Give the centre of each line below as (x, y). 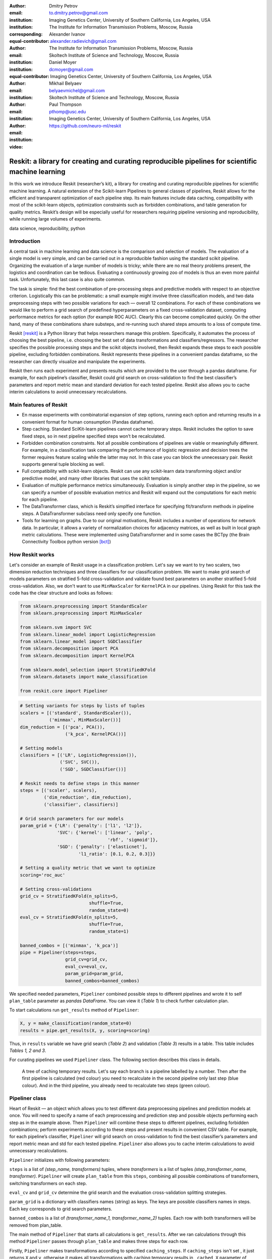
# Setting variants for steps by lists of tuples (82, 706)
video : (16, 147)
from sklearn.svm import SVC (56, 627)
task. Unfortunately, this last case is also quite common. (67, 279)
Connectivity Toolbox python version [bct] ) (66, 542)
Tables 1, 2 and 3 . (28, 1051)
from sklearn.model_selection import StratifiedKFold (88, 670)
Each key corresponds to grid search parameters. (61, 1209)
